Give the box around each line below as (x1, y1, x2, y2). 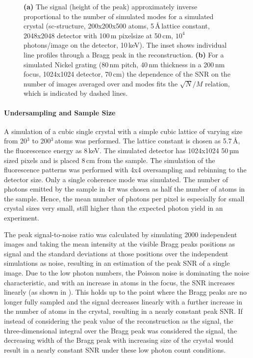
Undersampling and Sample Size (4, 107, 116, 117)
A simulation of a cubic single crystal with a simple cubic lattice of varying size (4, 126, 243, 136)
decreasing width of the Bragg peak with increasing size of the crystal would (4, 335, 233, 345)
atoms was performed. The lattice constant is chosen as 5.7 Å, (54, 136, 240, 146)
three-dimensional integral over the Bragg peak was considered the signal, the (4, 325, 237, 335)
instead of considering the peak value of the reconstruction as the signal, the (4, 316, 233, 326)
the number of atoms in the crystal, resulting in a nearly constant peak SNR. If (4, 306, 243, 316)
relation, (205, 78, 230, 88)
